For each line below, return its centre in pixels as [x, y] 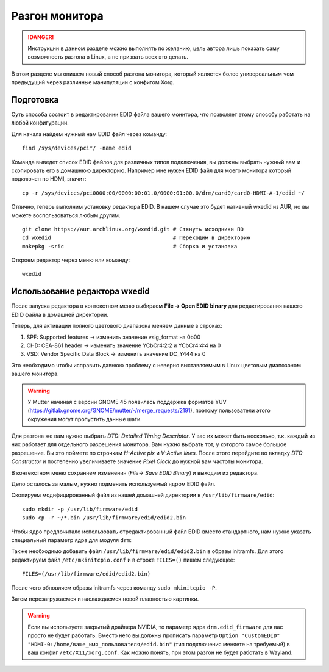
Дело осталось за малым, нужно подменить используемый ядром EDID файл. [113, 484]
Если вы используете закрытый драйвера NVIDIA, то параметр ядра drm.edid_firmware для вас [155, 627]
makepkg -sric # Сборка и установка [130, 246]
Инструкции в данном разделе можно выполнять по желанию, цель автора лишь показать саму [154, 48]
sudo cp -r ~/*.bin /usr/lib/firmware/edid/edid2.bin [104, 518]
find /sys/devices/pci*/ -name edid [77, 148]
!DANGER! [41, 37]
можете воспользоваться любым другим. [66, 215]
